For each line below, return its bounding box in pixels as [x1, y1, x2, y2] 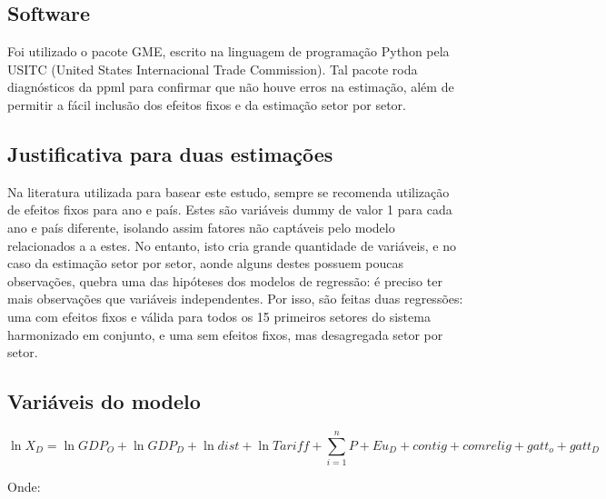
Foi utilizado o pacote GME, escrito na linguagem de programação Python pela [7, 42, 450, 61]
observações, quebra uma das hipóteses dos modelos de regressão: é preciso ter [7, 271, 442, 290]
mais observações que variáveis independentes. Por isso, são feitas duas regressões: [7, 289, 463, 308]
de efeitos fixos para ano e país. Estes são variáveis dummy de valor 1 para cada [7, 200, 452, 219]
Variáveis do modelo [7, 387, 201, 415]
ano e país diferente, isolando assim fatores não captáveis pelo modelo [7, 217, 395, 236]
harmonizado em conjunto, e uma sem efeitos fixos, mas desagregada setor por [7, 324, 443, 344]
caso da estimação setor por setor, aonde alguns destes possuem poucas [7, 254, 403, 273]
